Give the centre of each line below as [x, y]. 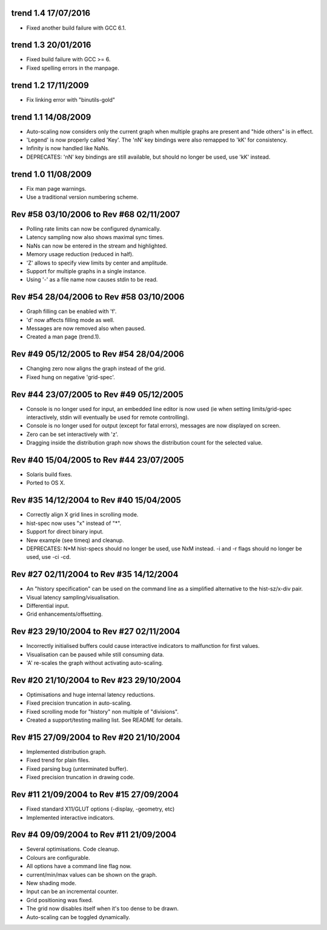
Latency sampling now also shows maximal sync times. [95, 237]
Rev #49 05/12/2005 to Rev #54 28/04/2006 [98, 354]
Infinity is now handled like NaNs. [68, 148]
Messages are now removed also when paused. [86, 328]
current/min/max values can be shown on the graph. [92, 874]
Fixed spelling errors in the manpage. [73, 68]
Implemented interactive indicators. [71, 817]
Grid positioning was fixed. [60, 900]
